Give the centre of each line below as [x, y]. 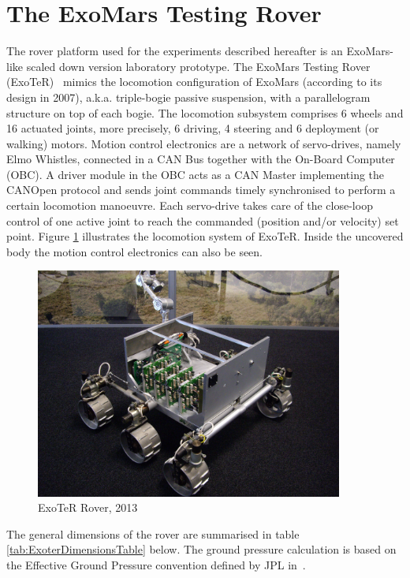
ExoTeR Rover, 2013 [88, 507]
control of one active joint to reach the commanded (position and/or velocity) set [203, 220]
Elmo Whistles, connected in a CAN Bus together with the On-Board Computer [201, 159]
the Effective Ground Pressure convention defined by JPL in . [156, 565]
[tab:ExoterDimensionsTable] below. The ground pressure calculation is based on [201, 549]
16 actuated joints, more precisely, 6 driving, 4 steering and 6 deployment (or [193, 128]
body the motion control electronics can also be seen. [135, 251]
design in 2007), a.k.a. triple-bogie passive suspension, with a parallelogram [188, 97]
